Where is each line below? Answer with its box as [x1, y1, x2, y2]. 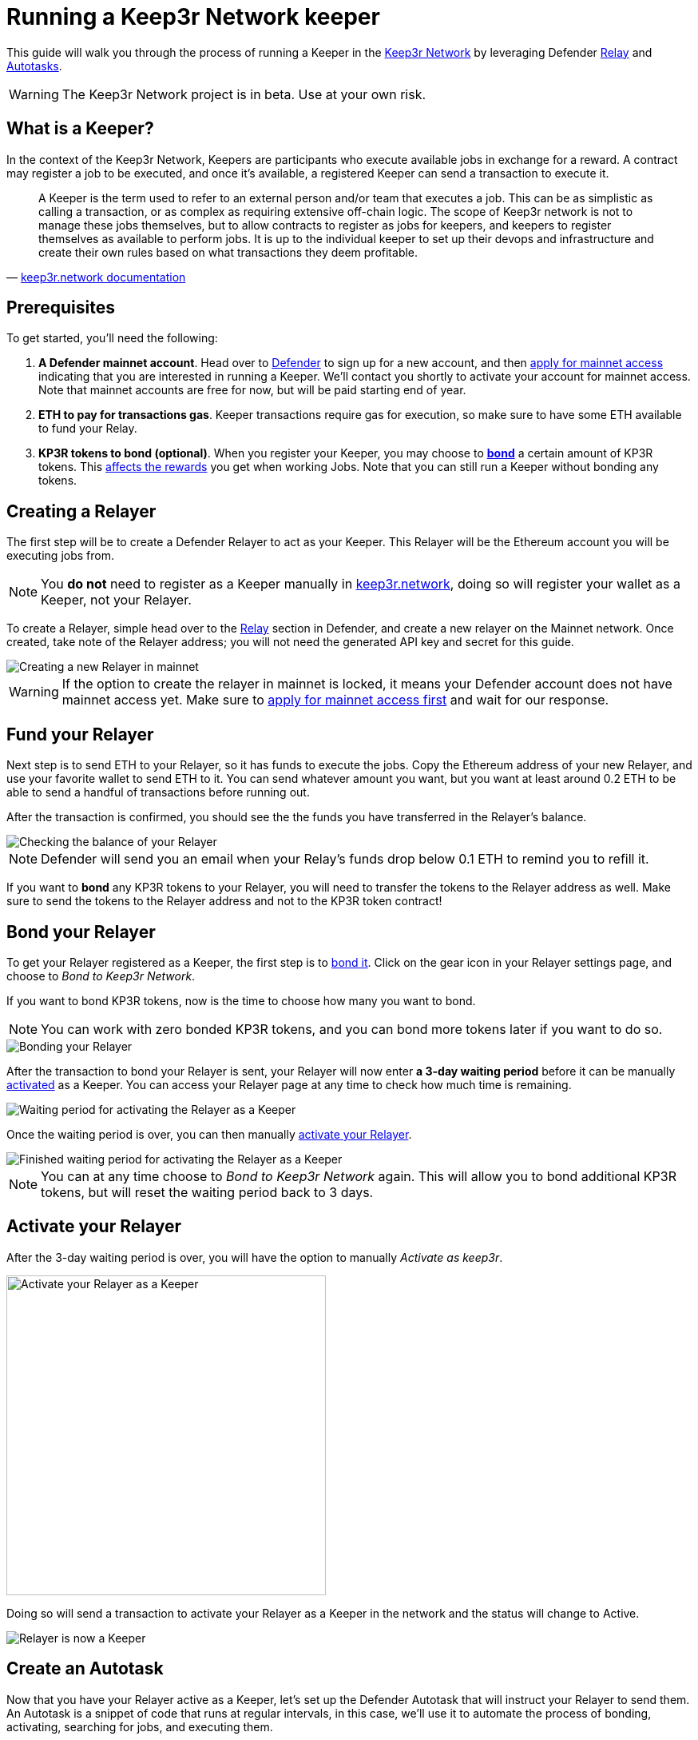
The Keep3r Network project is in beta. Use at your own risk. [61, 86, 426, 102]
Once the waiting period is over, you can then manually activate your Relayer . [6, 1127, 412, 1141]
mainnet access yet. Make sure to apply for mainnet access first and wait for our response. [61, 692, 609, 708]
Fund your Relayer [6, 724, 154, 744]
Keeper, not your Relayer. [41, 592, 192, 609]
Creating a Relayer [6, 501, 157, 521]
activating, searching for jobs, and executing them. [6, 1719, 273, 1734]
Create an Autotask [6, 1658, 164, 1679]
